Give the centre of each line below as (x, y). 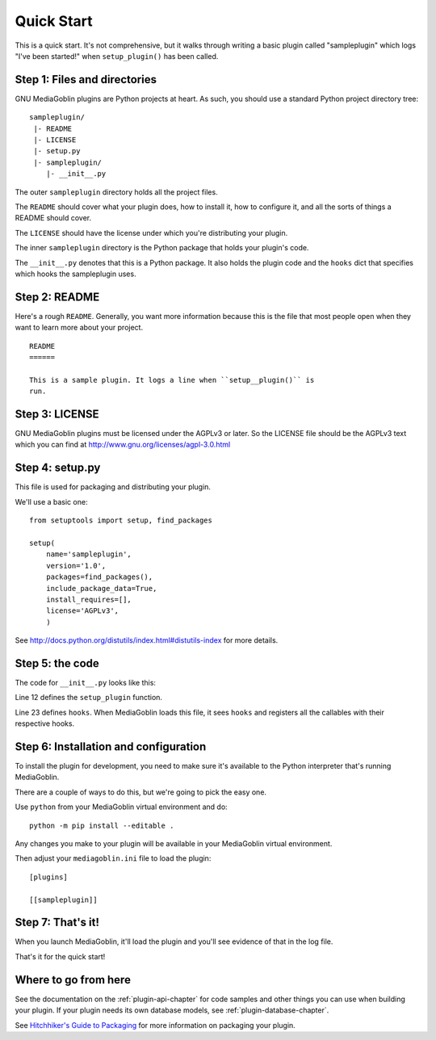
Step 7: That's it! (57, 923)
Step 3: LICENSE (57, 414)
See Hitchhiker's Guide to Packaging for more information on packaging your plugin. (155, 1025)
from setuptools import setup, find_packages (121, 520)
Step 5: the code (57, 663)
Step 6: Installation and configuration (111, 746)
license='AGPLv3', (82, 611)
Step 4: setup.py (58, 468)
